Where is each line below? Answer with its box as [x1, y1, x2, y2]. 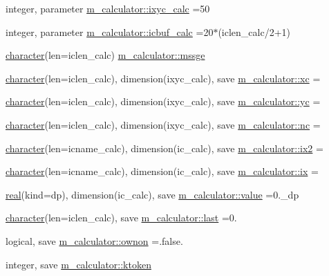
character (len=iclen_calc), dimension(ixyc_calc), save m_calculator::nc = [6, 117, 321, 131]
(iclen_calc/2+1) [218, 24, 291, 39]
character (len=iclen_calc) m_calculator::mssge [6, 48, 205, 62]
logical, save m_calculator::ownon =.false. [6, 233, 183, 248]
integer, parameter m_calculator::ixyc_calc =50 [6, 1, 210, 15]
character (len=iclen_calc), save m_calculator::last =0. [6, 210, 237, 225]
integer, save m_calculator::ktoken [6, 257, 151, 271]
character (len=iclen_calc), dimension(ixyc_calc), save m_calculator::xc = [6, 71, 321, 85]
